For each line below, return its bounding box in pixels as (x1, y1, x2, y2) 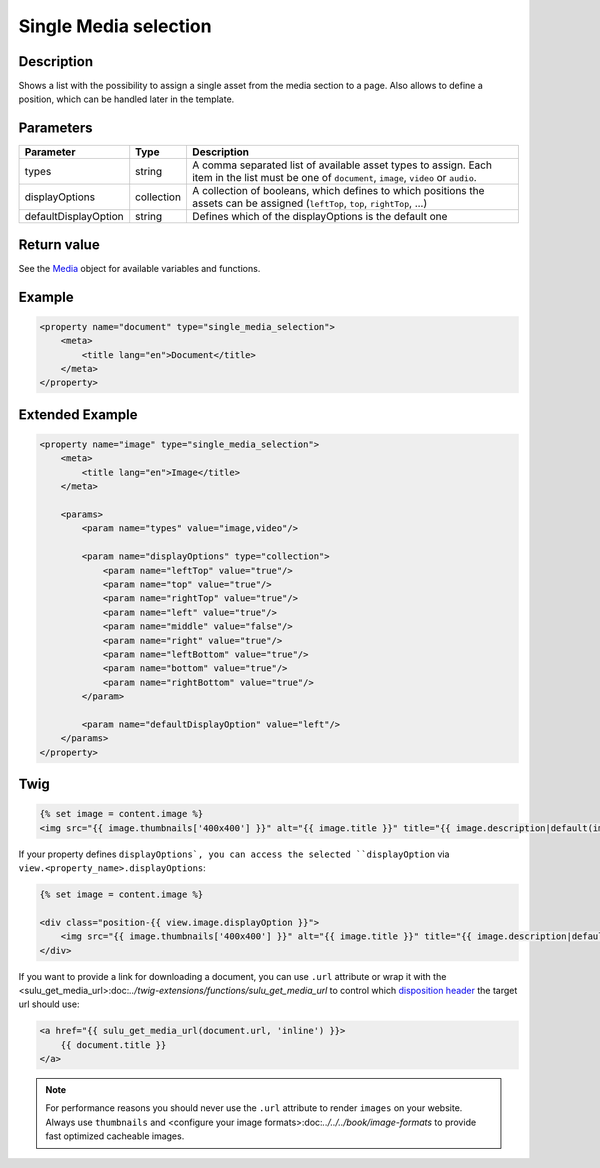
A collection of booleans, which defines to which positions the (191, 184, 485, 198)
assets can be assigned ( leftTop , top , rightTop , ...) (191, 196, 428, 210)
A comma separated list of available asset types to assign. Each (191, 158, 492, 172)
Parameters (18, 120, 93, 137)
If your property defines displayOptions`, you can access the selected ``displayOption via (18, 848, 450, 860)
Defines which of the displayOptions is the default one (191, 210, 448, 224)
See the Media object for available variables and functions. (18, 262, 261, 274)
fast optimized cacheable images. (45, 1130, 185, 1142)
